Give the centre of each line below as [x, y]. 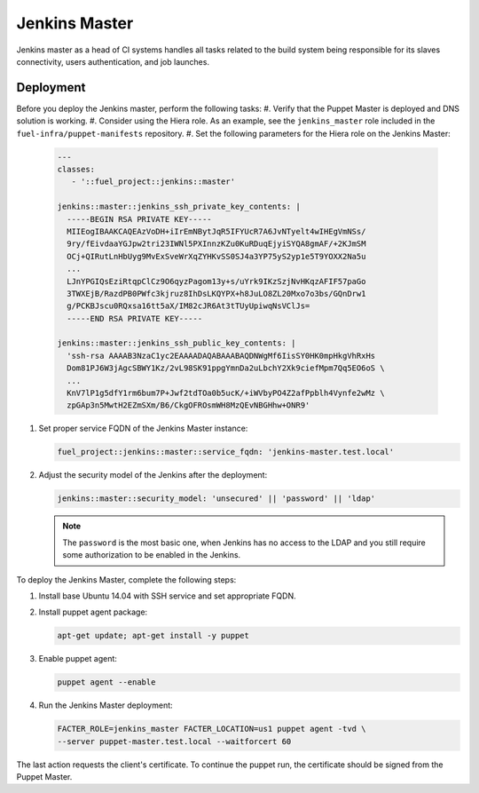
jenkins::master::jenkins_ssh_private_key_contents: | [179, 207]
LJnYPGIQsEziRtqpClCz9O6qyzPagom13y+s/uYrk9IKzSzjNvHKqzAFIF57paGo [216, 281]
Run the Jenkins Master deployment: [106, 705]
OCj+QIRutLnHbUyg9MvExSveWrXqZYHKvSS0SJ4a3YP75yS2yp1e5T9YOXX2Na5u [216, 256]
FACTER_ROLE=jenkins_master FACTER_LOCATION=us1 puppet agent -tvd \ [212, 729]
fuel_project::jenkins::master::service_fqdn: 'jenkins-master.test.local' [226, 452]
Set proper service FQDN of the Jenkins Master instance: [143, 428]
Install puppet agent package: [93, 612]
